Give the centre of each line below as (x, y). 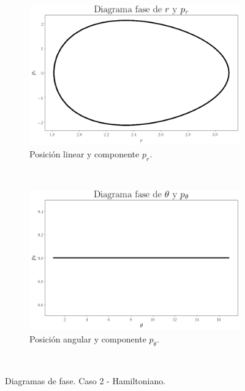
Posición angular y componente (88, 339)
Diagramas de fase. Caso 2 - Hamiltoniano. (85, 381)
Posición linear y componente (85, 153)
